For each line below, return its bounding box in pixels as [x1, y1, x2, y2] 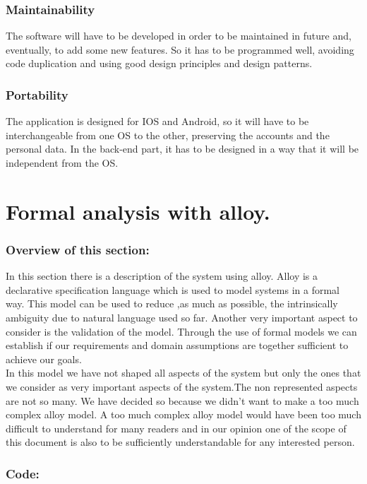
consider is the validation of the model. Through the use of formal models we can [6, 324, 357, 338]
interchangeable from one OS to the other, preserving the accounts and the [6, 127, 330, 142]
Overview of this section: [6, 240, 150, 258]
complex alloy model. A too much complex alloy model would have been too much [6, 407, 361, 422]
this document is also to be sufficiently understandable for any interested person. [6, 435, 355, 449]
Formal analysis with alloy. [6, 196, 270, 225]
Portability [6, 85, 68, 103]
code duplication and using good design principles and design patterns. [6, 56, 313, 71]
